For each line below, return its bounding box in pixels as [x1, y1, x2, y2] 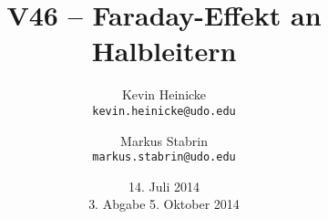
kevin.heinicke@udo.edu [92, 104, 236, 118]
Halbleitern [91, 32, 237, 69]
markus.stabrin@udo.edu [92, 151, 236, 164]
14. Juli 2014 [128, 176, 200, 195]
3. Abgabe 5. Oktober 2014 [88, 194, 240, 214]
